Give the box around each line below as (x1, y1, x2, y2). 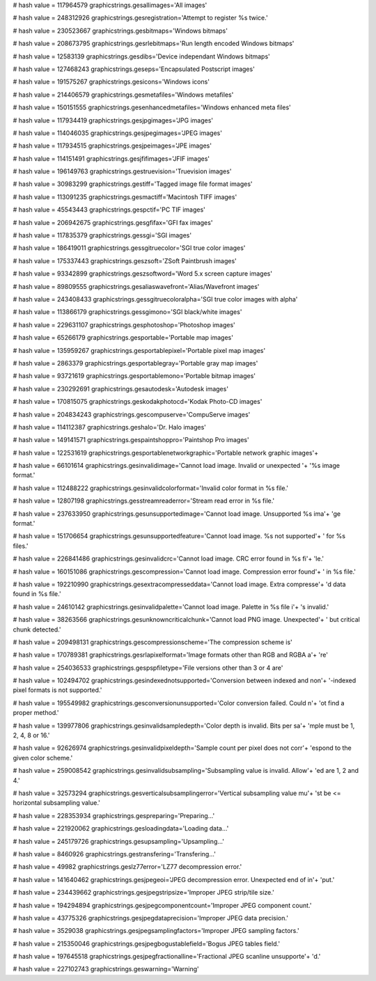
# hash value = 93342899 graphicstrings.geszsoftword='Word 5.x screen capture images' (13, 269, 273, 278)
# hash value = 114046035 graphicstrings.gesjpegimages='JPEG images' (13, 129, 223, 137)
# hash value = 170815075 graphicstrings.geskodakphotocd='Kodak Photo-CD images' (13, 398, 263, 406)
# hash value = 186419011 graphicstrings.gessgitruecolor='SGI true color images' (13, 244, 246, 252)
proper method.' (13, 709, 59, 717)
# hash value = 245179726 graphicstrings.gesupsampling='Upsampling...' (13, 837, 224, 845)
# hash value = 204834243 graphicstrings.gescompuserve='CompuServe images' (13, 410, 251, 418)
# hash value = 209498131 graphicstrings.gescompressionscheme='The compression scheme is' (13, 638, 292, 646)
